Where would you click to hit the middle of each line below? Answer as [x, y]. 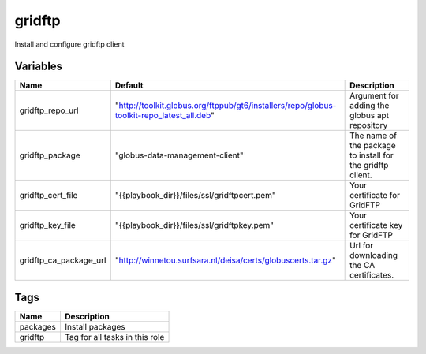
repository [369, 125]
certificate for [375, 196]
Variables [39, 67]
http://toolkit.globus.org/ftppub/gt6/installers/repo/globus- [228, 106]
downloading [374, 255]
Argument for [374, 96]
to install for [372, 155]
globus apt [370, 116]
